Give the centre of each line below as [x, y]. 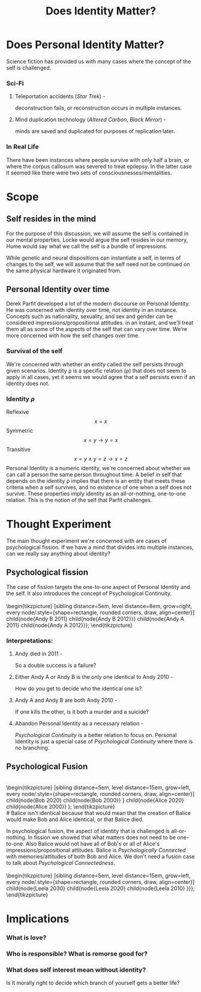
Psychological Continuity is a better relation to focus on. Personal [96, 735]
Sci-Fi [15, 83]
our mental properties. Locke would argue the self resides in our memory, [97, 240]
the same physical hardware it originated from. [64, 270]
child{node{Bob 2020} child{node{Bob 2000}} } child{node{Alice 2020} [95, 800]
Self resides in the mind [51, 219]
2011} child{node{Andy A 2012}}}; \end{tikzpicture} [70, 625]
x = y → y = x [101, 440]
